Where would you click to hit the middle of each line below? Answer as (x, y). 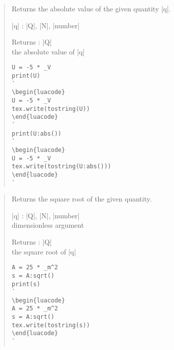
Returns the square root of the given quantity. (82, 199)
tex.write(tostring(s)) (51, 325)
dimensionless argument (48, 225)
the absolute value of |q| (48, 51)
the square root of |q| (44, 251)
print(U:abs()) (37, 133)
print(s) (26, 284)
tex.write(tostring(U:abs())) (61, 167)
